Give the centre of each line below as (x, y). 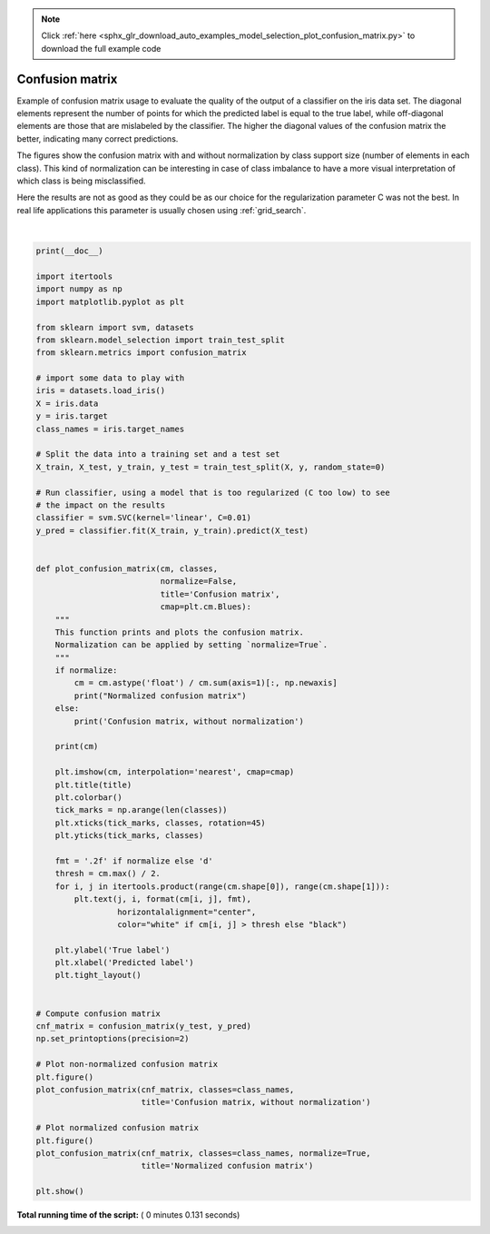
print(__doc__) (69, 251)
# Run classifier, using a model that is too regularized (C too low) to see (213, 492)
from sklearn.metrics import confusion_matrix (141, 353)
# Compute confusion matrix (98, 1013)
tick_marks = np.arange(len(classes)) (141, 810)
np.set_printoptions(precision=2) (113, 1039)
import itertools (74, 276)
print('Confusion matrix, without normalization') (189, 721)
